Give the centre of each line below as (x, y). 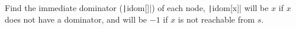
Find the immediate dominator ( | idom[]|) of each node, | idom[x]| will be (137, 8)
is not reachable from (216, 19)
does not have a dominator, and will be (76, 19)
